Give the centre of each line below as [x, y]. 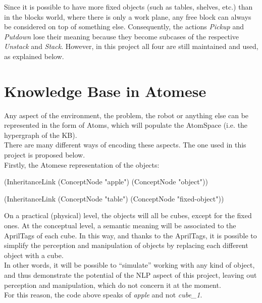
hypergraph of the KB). [41, 135]
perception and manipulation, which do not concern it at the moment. [113, 285]
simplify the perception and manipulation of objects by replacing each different [126, 245]
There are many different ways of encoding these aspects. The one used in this [125, 145]
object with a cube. [34, 255]
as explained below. [34, 56]
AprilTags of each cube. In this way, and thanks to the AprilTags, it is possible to [130, 235]
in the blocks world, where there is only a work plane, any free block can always [128, 16]
